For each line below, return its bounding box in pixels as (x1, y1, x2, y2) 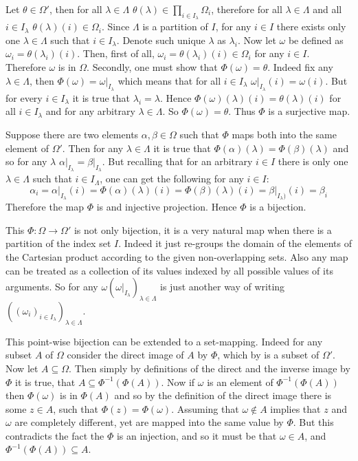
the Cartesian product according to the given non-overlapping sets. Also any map (5, 249, 348, 264)
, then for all (49, 2, 102, 16)
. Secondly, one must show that (87, 59, 218, 74)
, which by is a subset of (217, 347, 320, 362)
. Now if (161, 374, 195, 389)
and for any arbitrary (45, 104, 135, 118)
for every (5, 90, 43, 105)
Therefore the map (5, 200, 85, 214)
